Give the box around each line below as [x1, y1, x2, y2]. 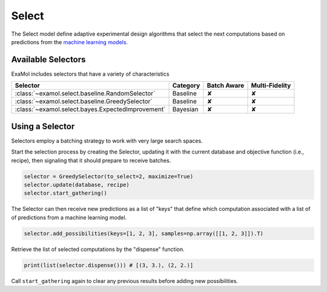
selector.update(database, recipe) [24, 181, 130, 188]
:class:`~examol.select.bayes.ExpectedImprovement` [15, 105, 166, 114]
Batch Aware [206, 82, 245, 90]
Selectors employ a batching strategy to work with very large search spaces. [11, 137, 203, 144]
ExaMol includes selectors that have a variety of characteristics [11, 70, 170, 77]
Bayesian [172, 105, 199, 114]
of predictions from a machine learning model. [11, 213, 127, 221]
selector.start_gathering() [24, 190, 107, 196]
